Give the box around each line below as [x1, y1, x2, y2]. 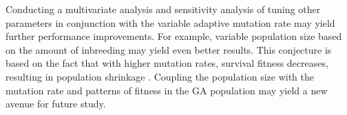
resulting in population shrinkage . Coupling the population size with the [6, 69, 314, 83]
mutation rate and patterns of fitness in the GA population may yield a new [6, 83, 328, 97]
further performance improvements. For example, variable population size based [6, 29, 342, 43]
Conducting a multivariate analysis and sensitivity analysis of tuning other [6, 2, 321, 16]
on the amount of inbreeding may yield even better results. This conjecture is [6, 42, 332, 56]
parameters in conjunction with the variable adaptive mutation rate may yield [6, 15, 335, 30]
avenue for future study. [6, 96, 106, 111]
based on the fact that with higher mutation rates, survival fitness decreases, [6, 56, 328, 70]
